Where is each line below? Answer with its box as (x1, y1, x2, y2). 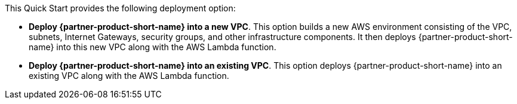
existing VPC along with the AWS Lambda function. (29, 71, 229, 81)
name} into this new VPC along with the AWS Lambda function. (29, 42, 276, 52)
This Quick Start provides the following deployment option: (5, 3, 236, 13)
